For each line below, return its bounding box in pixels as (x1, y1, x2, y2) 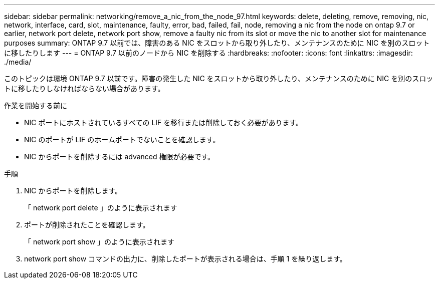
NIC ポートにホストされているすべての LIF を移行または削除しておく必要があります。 (24, 118, 303, 127)
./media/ (4, 58, 32, 66)
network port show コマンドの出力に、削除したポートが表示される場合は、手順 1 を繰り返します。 (24, 254, 347, 263)
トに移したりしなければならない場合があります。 (4, 84, 165, 93)
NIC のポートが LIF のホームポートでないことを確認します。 (24, 135, 220, 144)
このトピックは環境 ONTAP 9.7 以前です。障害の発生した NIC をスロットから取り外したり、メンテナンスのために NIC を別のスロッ (4, 74, 433, 83)
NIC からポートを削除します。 (24, 186, 122, 195)
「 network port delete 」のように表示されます (24, 203, 177, 212)
